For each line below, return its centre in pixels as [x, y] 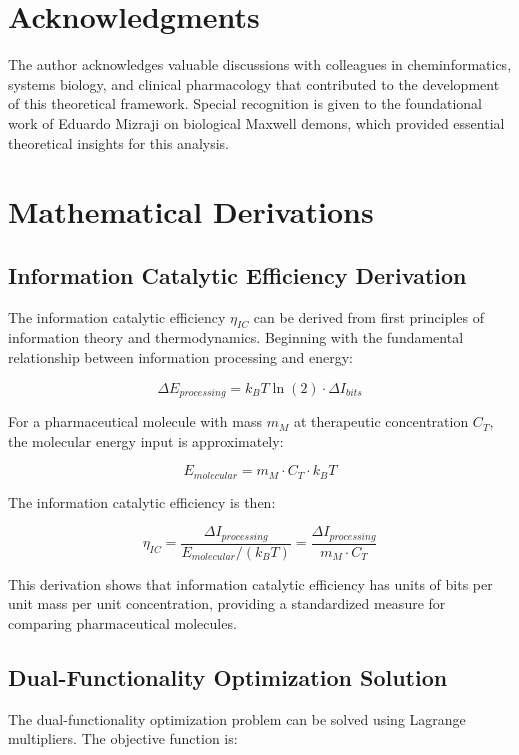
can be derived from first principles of [368, 316]
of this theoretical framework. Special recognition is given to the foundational [245, 103]
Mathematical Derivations [191, 211]
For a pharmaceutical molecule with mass [135, 421]
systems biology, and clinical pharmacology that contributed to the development [254, 83]
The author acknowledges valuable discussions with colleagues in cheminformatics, [260, 64]
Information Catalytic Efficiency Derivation [237, 274]
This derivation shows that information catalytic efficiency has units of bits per [250, 583]
